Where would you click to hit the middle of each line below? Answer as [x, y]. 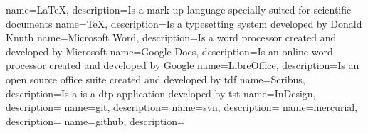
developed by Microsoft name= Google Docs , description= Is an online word [169, 51]
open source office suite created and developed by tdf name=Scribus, [156, 79]
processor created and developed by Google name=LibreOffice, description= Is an [183, 65]
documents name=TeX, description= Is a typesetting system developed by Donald [184, 23]
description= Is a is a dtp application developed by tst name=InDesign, [161, 93]
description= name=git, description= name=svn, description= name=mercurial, [182, 107]
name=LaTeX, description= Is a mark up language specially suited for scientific [179, 9]
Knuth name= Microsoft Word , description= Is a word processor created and [171, 37]
